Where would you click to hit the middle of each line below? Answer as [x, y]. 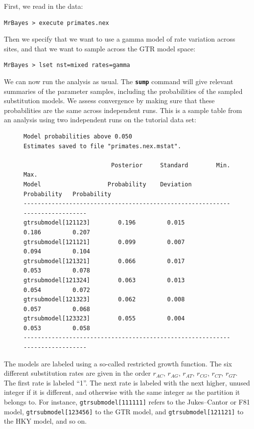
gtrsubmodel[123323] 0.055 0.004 [104, 319]
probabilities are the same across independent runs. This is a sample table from [123, 110]
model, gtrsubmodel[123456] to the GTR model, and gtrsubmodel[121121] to [124, 411]
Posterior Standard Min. [171, 165]
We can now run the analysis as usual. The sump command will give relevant [119, 81]
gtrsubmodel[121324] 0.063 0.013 [104, 280]
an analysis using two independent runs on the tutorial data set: [100, 120]
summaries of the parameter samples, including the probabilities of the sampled [123, 91]
